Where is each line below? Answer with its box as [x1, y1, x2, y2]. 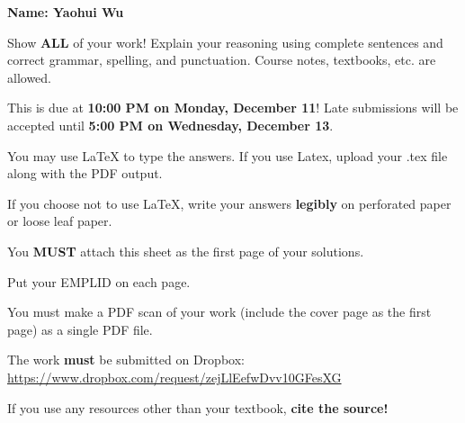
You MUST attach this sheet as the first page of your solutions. [7, 241, 364, 260]
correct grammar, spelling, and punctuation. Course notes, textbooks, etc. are [7, 50, 436, 69]
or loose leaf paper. [7, 211, 112, 230]
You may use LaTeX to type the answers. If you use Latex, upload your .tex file [7, 146, 448, 165]
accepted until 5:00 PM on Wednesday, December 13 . [7, 115, 334, 134]
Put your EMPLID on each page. [7, 272, 191, 291]
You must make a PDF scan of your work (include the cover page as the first [7, 302, 432, 321]
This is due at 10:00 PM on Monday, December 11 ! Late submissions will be [7, 98, 459, 117]
